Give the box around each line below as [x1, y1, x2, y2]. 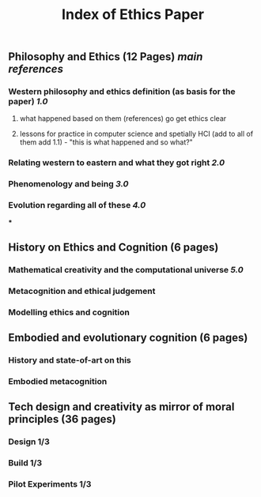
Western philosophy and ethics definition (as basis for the [8, 86, 236, 97]
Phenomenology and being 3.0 [8, 179, 129, 190]
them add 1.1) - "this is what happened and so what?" [19, 137, 194, 147]
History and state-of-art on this [8, 355, 132, 366]
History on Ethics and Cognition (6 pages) [8, 241, 219, 254]
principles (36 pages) [8, 412, 117, 426]
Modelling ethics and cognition [8, 307, 130, 318]
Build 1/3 [8, 457, 43, 469]
